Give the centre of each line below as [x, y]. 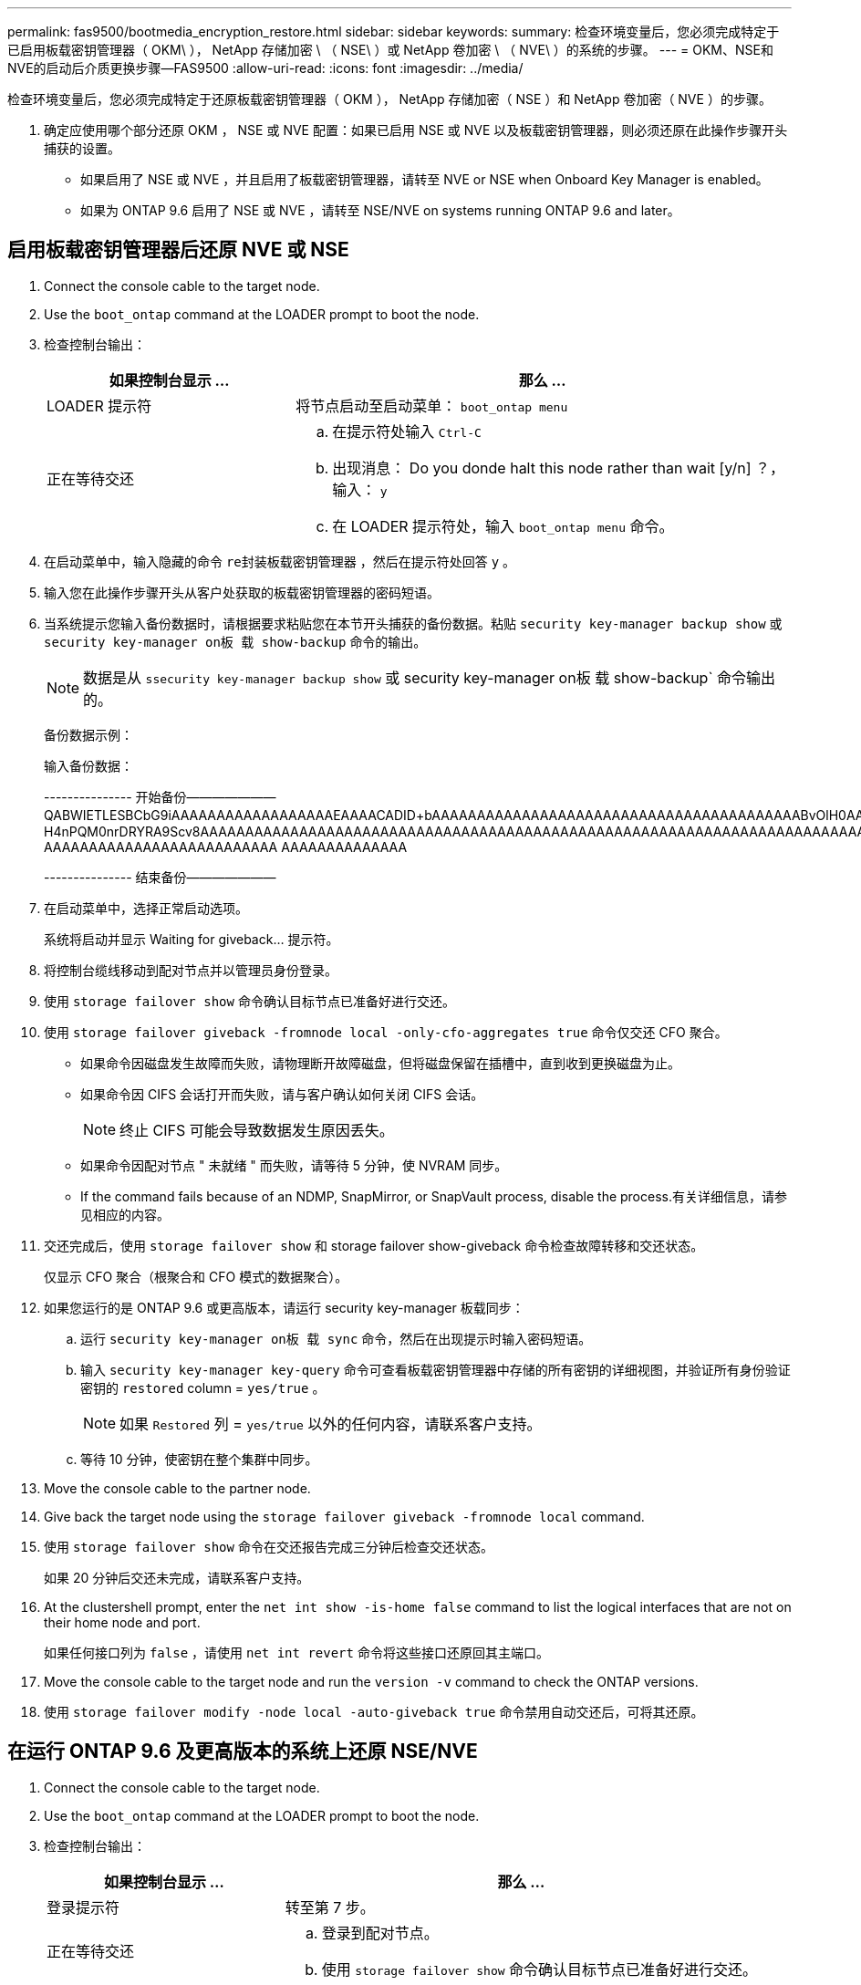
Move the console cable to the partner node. [177, 1488]
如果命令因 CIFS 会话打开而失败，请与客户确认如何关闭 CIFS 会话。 [282, 1094]
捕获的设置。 [82, 148]
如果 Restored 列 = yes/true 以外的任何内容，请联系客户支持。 [331, 1424]
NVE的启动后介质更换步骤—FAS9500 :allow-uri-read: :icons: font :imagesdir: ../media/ [265, 68]
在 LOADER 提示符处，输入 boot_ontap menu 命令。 [503, 526]
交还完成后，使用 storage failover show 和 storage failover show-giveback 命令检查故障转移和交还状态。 [374, 1245]
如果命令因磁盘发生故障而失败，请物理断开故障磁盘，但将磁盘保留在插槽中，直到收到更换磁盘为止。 [380, 1063]
